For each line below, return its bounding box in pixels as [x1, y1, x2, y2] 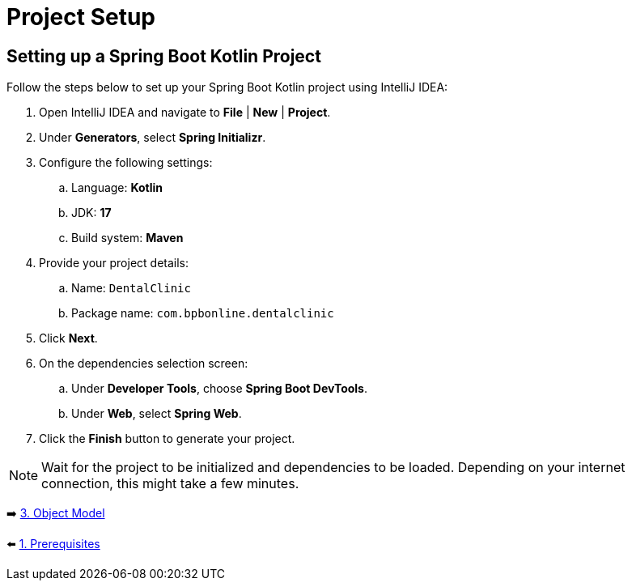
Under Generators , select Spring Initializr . [39, 130, 266, 145]
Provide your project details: [39, 256, 189, 270]
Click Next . [39, 331, 98, 346]
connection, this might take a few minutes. [41, 475, 299, 492]
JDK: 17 [71, 206, 112, 220]
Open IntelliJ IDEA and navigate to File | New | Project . [39, 105, 331, 120]
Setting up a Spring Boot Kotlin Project [6, 45, 321, 66]
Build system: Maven [71, 231, 184, 245]
